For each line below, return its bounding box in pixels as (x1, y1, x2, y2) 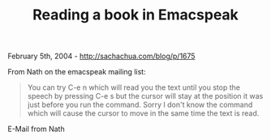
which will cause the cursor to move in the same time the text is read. (27, 108, 260, 118)
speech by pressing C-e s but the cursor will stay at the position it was (27, 91, 264, 101)
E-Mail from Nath (7, 124, 66, 134)
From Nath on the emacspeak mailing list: (7, 67, 147, 77)
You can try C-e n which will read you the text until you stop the (27, 83, 241, 92)
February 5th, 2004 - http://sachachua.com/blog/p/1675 (7, 51, 196, 62)
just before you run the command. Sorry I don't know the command (27, 100, 253, 110)
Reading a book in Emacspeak (32, 6, 239, 24)
